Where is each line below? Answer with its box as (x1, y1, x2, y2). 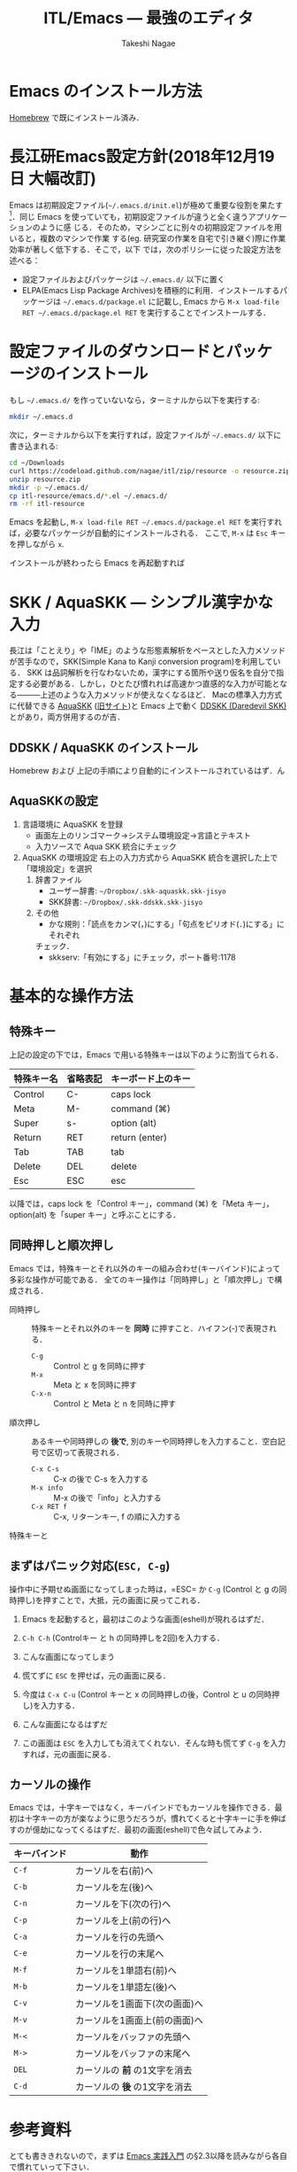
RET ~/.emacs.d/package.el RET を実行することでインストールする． (21, 308, 271, 318)
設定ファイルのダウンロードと (9, 342, 227, 362)
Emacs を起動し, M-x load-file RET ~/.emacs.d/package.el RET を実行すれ (9, 517, 283, 527)
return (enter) (110, 1131, 168, 1143)
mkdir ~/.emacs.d (9, 413, 73, 422)
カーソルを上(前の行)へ (74, 1915, 171, 1927)
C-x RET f (31, 1502, 68, 1511)
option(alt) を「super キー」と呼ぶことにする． (9, 1209, 181, 1219)
